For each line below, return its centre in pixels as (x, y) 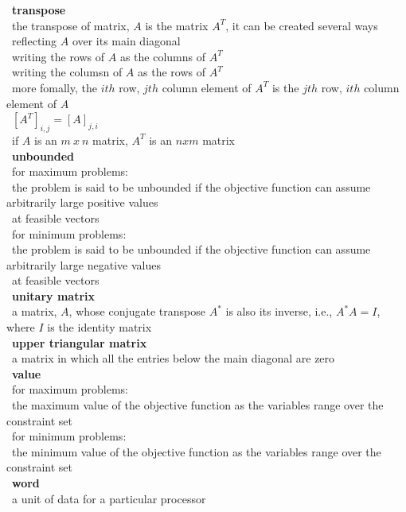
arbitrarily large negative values (84, 264)
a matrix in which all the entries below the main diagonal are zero (173, 358)
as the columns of (162, 56)
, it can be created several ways (302, 25)
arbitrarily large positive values (82, 202)
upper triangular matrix (80, 342)
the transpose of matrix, (70, 25)
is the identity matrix (100, 327)
